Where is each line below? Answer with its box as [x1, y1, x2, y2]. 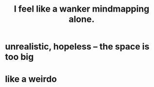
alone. [68, 14, 95, 25]
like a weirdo [5, 74, 57, 85]
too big [5, 52, 34, 63]
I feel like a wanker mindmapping [14, 3, 150, 15]
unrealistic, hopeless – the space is [5, 41, 150, 52]
